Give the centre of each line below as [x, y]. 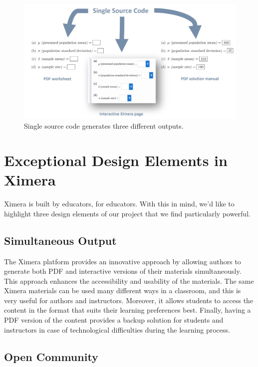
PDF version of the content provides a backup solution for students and [114, 320]
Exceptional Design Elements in [116, 160]
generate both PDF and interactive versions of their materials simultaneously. [123, 271]
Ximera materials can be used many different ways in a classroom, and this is [123, 290]
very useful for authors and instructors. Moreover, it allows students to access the [129, 300]
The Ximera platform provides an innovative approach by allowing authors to [123, 261]
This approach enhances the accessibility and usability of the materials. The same [129, 280]
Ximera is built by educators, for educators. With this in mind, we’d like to [119, 204]
